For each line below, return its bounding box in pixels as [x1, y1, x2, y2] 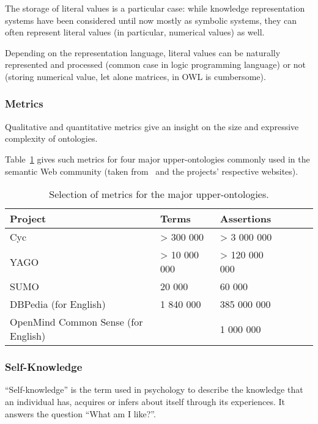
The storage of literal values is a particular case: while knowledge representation [5, 2, 305, 14]
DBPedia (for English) [10, 297, 106, 312]
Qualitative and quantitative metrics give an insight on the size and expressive [5, 120, 299, 133]
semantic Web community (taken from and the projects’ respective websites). [5, 164, 298, 177]
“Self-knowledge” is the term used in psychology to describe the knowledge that [5, 383, 303, 396]
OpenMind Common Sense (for [10, 315, 143, 329]
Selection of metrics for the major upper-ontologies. [49, 187, 269, 202]
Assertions [220, 211, 272, 226]
